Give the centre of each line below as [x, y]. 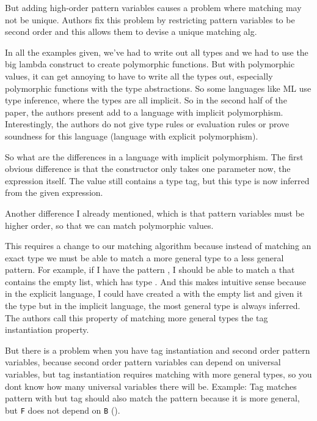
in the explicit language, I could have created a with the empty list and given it [154, 293]
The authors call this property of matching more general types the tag [137, 317]
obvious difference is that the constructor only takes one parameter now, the [148, 169]
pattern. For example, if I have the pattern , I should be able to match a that [150, 270]
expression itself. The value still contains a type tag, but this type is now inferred [157, 180]
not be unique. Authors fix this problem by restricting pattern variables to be [150, 19]
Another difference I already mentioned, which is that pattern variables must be [155, 213]
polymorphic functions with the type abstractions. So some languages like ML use [158, 88]
